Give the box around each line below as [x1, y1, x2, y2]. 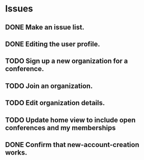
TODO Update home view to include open [5, 115, 136, 124]
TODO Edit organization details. [5, 98, 105, 107]
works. [5, 148, 27, 156]
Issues [5, 3, 33, 14]
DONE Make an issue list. [5, 23, 85, 31]
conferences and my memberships [5, 123, 116, 132]
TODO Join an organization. [5, 81, 93, 90]
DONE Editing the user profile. [5, 39, 101, 48]
